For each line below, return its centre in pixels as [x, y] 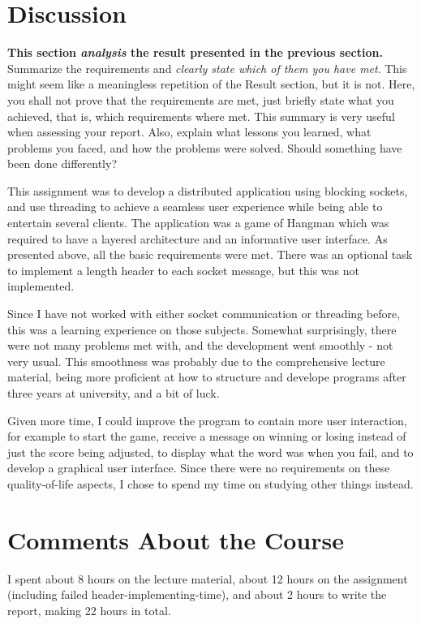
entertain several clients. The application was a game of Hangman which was [198, 223]
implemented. [41, 286]
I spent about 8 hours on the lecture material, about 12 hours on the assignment [208, 578]
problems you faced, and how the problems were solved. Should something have [205, 147]
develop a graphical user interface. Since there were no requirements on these [199, 468]
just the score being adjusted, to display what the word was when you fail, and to [210, 452]
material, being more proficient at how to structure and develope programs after [207, 377]
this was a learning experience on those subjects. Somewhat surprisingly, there [202, 329]
